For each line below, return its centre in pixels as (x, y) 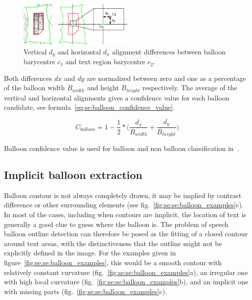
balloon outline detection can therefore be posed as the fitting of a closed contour (126, 234)
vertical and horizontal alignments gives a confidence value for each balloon (117, 97)
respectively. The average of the (190, 87)
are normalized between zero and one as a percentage (166, 78)
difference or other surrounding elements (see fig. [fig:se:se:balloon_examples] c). (124, 205)
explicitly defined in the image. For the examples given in (90, 253)
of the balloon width (34, 87)
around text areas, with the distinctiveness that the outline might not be (113, 243)
